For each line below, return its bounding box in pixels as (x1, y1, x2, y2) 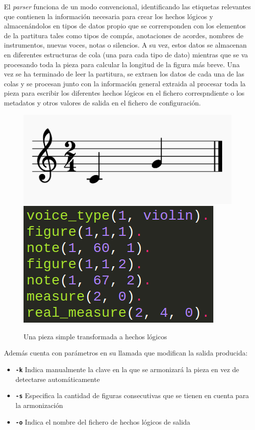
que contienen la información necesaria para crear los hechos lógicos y (4, 11, 213, 21)
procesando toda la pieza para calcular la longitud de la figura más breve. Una (4, 59, 240, 69)
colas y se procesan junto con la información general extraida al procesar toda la (4, 78, 246, 88)
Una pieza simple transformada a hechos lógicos (24, 331, 167, 341)
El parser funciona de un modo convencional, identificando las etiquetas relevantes (4, 1, 251, 11)
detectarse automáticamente (15, 374, 100, 384)
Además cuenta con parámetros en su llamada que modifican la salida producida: (4, 348, 248, 358)
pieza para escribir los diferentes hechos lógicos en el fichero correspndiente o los (4, 88, 245, 98)
